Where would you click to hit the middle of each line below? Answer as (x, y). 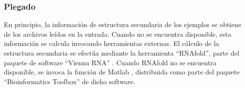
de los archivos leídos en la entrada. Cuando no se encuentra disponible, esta (118, 34)
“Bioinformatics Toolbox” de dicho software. (70, 81)
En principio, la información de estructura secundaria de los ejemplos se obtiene (123, 24)
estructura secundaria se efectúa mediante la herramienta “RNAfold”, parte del (122, 53)
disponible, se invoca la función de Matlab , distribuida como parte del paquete (122, 72)
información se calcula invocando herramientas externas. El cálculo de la (112, 43)
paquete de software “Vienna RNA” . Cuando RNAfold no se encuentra (110, 62)
